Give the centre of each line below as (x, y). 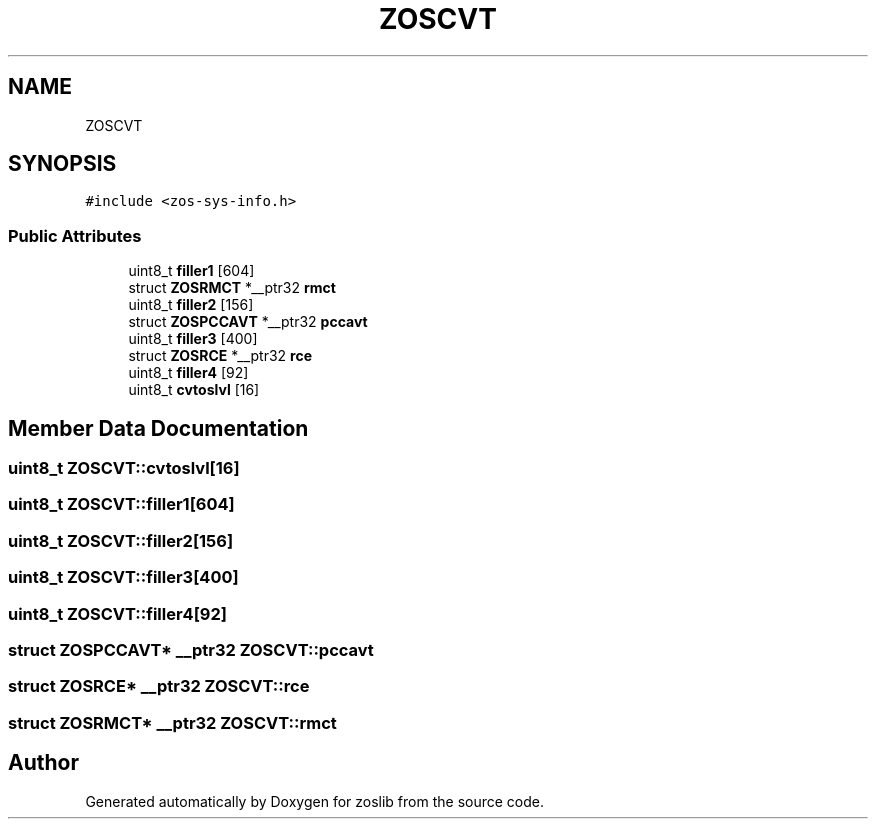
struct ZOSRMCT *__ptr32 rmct (232, 288)
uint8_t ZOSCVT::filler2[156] (121, 540)
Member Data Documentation (158, 428)
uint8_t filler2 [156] (191, 305)
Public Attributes (75, 235)
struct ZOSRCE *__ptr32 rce (220, 356)
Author (43, 763)
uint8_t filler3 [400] (193, 339)
